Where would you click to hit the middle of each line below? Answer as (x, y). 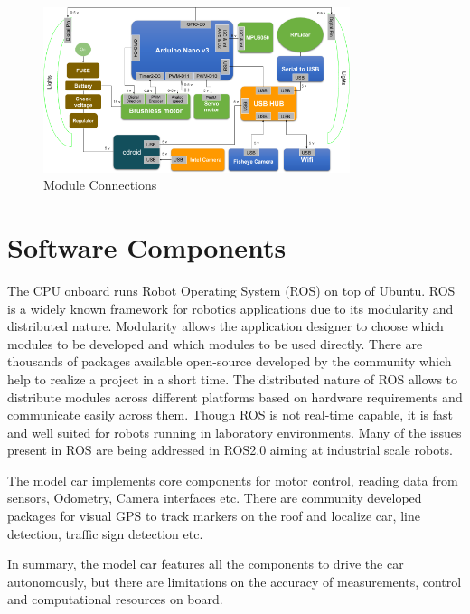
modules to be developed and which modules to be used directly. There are (215, 343)
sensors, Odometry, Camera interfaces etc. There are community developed (215, 498)
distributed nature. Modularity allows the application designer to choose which (226, 326)
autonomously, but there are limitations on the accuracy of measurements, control (235, 581)
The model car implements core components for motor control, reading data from (233, 480)
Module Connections (100, 185)
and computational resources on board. (115, 599)
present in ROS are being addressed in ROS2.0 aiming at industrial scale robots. (230, 450)
